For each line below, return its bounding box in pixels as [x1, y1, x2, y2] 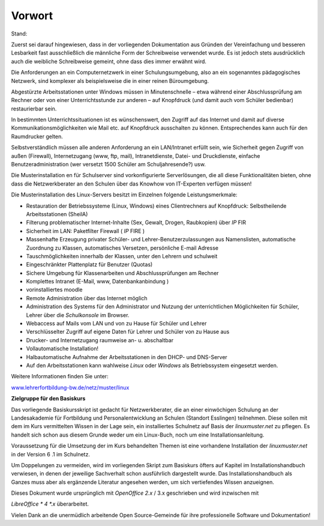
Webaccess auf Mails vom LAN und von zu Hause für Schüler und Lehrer [26, 320, 207, 327]
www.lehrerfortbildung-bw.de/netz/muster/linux [11, 384, 130, 391]
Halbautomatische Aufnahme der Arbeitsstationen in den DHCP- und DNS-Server [26, 353, 227, 360]
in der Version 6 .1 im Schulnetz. [11, 450, 90, 458]
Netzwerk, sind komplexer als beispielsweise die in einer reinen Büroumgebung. [11, 77, 209, 84]
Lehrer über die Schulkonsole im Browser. [26, 311, 130, 318]
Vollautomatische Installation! [26, 345, 99, 352]
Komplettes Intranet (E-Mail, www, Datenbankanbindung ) [26, 278, 169, 285]
